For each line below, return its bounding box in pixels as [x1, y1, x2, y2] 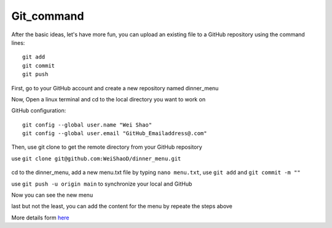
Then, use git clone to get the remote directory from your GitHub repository [11, 143, 202, 151]
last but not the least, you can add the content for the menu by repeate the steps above [11, 203, 233, 210]
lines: [11, 39, 25, 46]
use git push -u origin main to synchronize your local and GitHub [11, 180, 192, 187]
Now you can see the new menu [11, 191, 93, 199]
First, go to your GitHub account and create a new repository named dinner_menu [11, 84, 219, 92]
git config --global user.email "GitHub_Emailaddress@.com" [22, 130, 207, 137]
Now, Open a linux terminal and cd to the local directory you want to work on [11, 95, 206, 103]
